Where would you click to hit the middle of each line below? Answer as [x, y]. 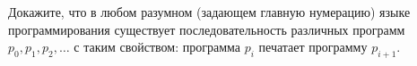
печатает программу [313, 47]
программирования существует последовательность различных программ [207, 29]
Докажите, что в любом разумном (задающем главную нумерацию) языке [209, 12]
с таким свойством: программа [157, 47]
